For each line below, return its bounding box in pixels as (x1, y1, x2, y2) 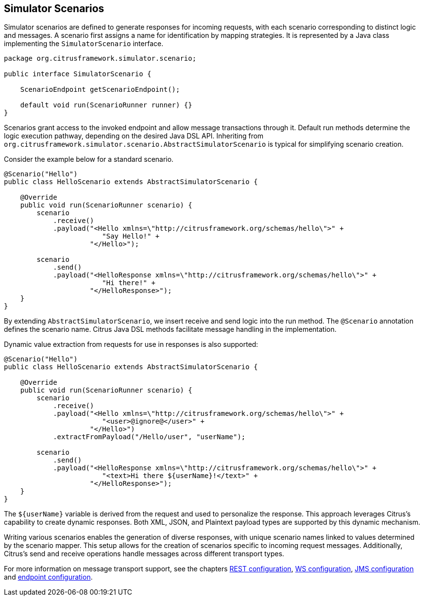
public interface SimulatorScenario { (4, 70, 152, 78)
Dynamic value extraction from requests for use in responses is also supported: (4, 340, 258, 349)
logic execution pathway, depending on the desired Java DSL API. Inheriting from (4, 132, 264, 140)
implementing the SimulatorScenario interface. (4, 39, 164, 48)
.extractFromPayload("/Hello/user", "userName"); (53, 433, 246, 441)
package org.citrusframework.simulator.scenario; (4, 54, 197, 63)
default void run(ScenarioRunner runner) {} (20, 101, 192, 109)
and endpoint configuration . (4, 573, 93, 582)
